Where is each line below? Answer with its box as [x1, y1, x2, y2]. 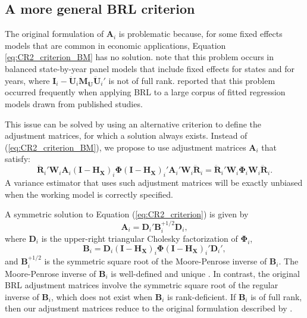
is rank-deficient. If [167, 290, 236, 303]
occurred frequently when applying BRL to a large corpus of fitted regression [5, 86, 286, 98]
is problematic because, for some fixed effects [118, 27, 283, 40]
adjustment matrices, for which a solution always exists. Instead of [5, 129, 248, 142]
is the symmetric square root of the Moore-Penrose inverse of [44, 255, 267, 267]
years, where [5, 74, 50, 86]
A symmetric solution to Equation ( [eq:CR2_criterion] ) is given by [5, 208, 249, 220]
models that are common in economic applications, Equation [5, 39, 226, 51]
